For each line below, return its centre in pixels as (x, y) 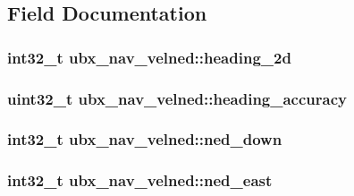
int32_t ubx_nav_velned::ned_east (140, 180)
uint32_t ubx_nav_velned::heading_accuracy (177, 98)
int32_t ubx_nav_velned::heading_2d (149, 57)
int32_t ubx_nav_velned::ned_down (145, 139)
